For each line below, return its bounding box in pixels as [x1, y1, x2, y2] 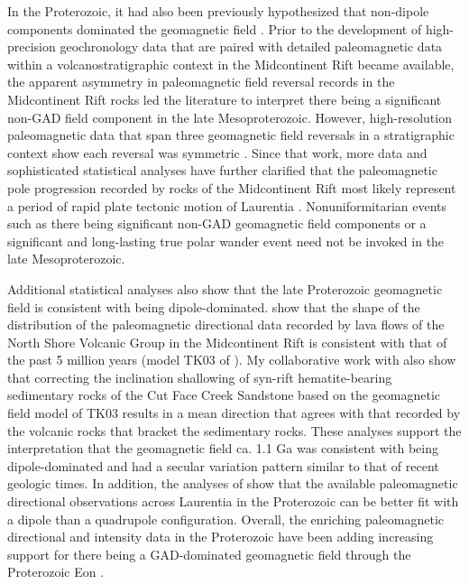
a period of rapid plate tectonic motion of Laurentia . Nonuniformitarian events [7, 196, 447, 215]
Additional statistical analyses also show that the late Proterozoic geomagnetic [7, 279, 443, 298]
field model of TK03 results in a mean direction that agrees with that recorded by [7, 403, 461, 422]
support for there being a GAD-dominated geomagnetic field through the [7, 544, 411, 563]
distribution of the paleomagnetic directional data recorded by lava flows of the [7, 315, 445, 334]
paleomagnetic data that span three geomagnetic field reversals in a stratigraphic [7, 125, 455, 144]
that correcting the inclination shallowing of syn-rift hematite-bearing [7, 367, 392, 386]
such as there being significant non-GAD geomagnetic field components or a [7, 214, 427, 233]
